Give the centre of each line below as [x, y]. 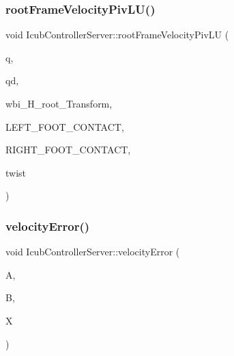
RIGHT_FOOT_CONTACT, [68, 150]
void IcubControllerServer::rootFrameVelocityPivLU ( [117, 35]
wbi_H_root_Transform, [59, 103]
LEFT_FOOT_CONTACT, [65, 126]
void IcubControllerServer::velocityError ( [93, 252]
